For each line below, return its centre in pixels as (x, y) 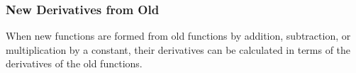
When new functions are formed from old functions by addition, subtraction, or (178, 36)
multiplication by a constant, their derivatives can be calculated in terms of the (178, 49)
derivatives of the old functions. (74, 63)
